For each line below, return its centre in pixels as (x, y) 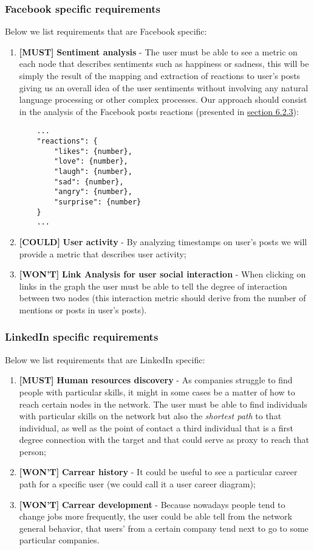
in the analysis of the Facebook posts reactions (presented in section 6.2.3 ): (159, 111)
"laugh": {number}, (93, 172)
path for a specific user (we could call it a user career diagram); (137, 484)
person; (32, 451)
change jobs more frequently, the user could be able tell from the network (155, 516)
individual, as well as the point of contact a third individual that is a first (156, 427)
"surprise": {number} (98, 202)
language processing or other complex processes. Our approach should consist (163, 99)
